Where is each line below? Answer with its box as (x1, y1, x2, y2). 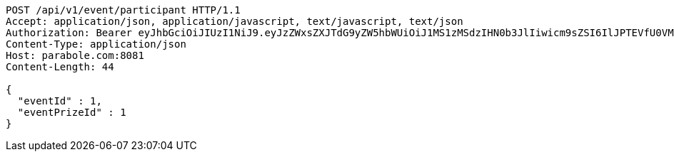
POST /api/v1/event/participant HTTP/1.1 (6, 4, 241, 16)
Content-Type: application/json (6, 38, 186, 50)
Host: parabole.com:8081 (6, 50, 144, 61)
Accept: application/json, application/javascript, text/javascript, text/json (6, 16, 463, 27)
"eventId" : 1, (17, 95, 102, 107)
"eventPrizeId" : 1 (17, 107, 126, 118)
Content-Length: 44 (6, 61, 114, 72)
